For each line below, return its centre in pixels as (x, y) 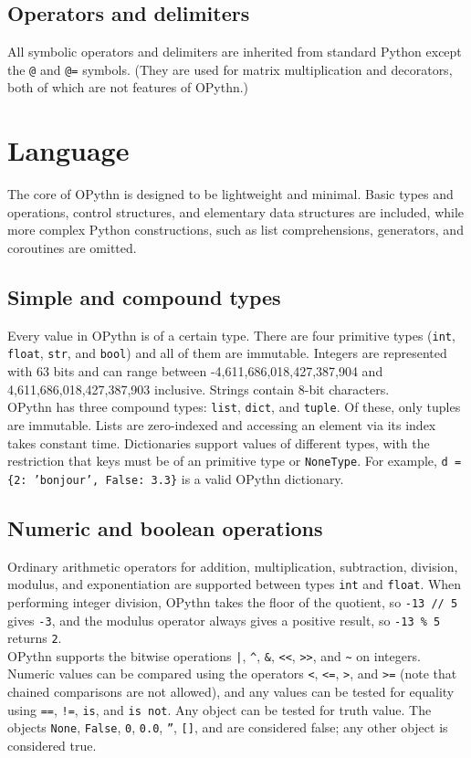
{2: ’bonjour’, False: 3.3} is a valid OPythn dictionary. (176, 478)
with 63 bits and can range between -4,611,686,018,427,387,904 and (195, 371)
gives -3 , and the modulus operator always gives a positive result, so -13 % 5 (224, 620)
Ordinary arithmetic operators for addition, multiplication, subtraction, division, (233, 566)
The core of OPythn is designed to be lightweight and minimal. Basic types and (230, 194)
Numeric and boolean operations (165, 527)
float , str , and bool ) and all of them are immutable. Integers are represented (227, 353)
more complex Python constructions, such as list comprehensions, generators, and (235, 230)
